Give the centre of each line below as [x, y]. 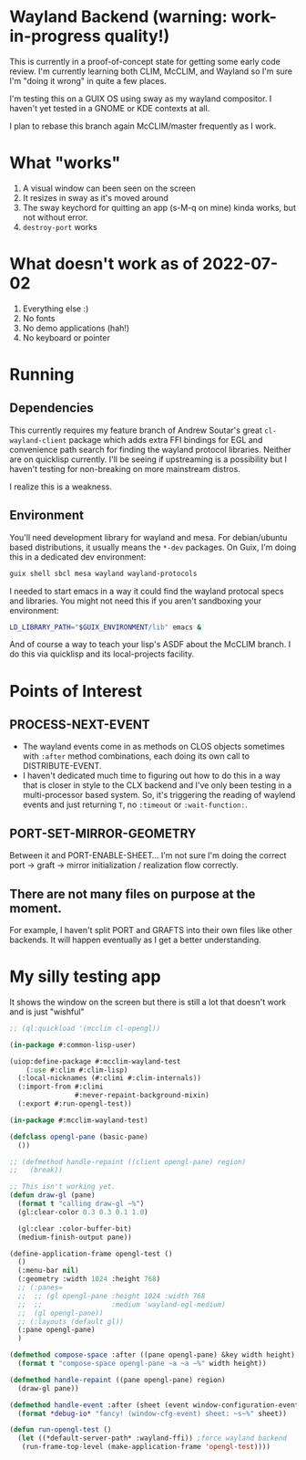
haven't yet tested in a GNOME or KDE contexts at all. [110, 108]
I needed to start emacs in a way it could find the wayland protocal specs [147, 591]
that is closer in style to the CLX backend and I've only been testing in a [157, 785]
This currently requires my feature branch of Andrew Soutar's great [136, 430]
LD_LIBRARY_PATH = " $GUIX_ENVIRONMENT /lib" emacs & [106, 627]
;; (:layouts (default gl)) [71, 1321]
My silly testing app [85, 977]
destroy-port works [60, 226]
